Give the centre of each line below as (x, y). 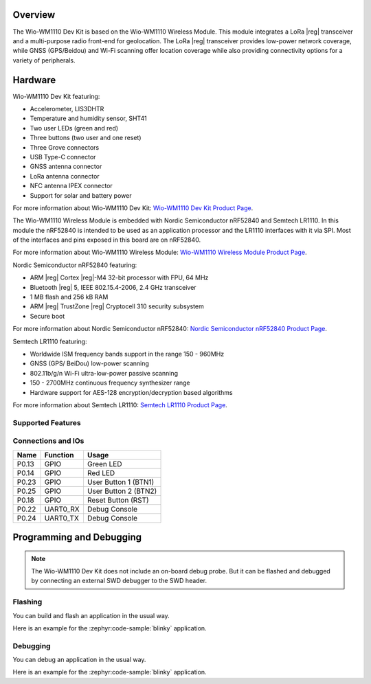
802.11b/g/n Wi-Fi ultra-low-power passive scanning (104, 373)
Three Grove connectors (65, 147)
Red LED (101, 472)
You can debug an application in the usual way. (79, 660)
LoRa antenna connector (65, 176)
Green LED (104, 464)
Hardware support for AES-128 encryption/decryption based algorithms (131, 392)
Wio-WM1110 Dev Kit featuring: (56, 96)
